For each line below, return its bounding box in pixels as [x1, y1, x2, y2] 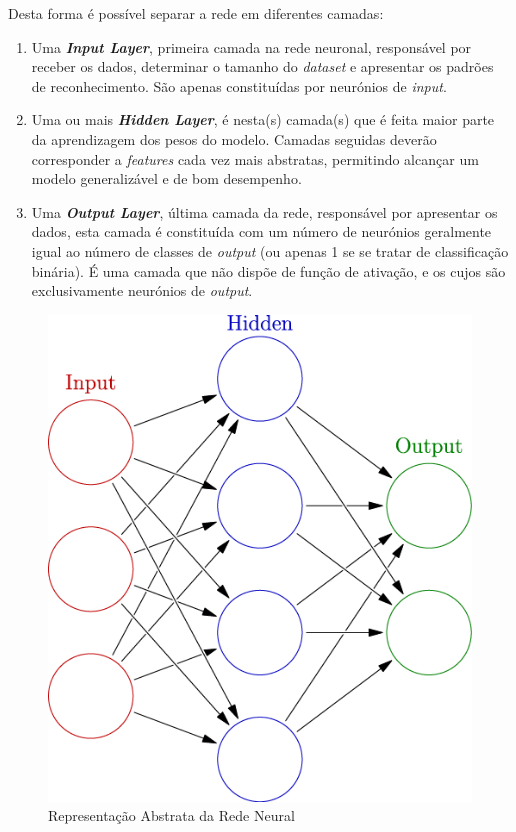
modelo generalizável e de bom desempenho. [31, 168, 302, 189]
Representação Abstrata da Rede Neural [48, 805, 295, 826]
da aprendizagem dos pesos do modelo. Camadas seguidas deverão [31, 128, 437, 149]
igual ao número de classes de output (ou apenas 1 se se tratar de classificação [31, 240, 509, 261]
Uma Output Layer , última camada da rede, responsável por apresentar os [31, 201, 498, 222]
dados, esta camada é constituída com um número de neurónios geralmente [31, 221, 492, 242]
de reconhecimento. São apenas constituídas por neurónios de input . [31, 75, 447, 96]
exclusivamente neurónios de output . [31, 280, 253, 301]
